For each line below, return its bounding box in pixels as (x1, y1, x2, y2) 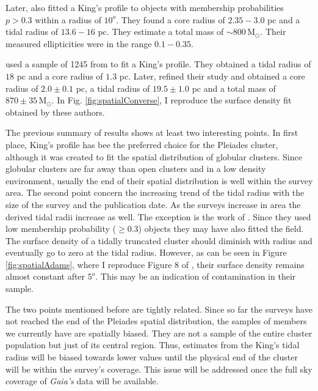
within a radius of (35, 13, 101, 26)
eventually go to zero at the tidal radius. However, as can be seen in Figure (5, 246, 287, 259)
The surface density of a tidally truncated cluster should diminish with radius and (5, 234, 313, 247)
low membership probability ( (5, 222, 117, 235)
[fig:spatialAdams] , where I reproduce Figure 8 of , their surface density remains (5, 258, 305, 270)
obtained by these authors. (5, 105, 105, 118)
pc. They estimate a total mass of (98, 25, 224, 38)
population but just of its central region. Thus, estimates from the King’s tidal (5, 338, 300, 351)
